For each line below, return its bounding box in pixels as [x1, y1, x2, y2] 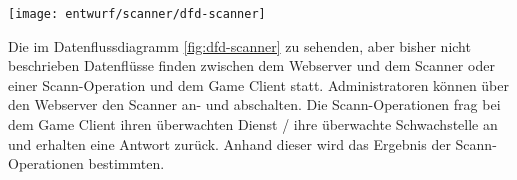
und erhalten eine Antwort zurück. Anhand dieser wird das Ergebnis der [8, 133, 451, 154]
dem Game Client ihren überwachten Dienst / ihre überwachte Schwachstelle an [8, 114, 498, 135]
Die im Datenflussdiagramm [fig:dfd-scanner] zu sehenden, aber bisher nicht [8, 35, 471, 56]
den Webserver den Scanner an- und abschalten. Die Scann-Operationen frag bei [8, 94, 501, 115]
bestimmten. [88, 153, 165, 174]
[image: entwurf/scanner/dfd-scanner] [8, 7, 266, 21]
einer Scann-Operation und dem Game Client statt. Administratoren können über [8, 74, 509, 95]
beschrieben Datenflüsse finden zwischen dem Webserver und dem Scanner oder [8, 55, 495, 76]
